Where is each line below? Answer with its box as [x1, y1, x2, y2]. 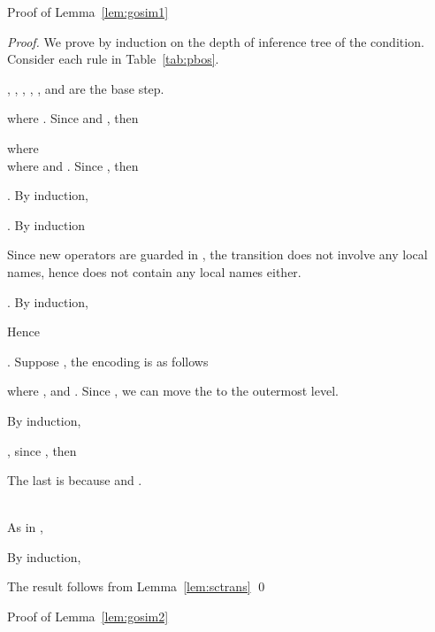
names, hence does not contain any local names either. [7, 262, 301, 281]
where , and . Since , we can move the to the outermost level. [7, 382, 339, 400]
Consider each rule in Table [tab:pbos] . [7, 50, 219, 68]
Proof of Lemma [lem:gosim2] [7, 607, 169, 626]
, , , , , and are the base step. [7, 79, 164, 97]
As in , [7, 518, 43, 536]
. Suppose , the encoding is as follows [7, 351, 209, 370]
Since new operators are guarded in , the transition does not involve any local [7, 245, 428, 264]
